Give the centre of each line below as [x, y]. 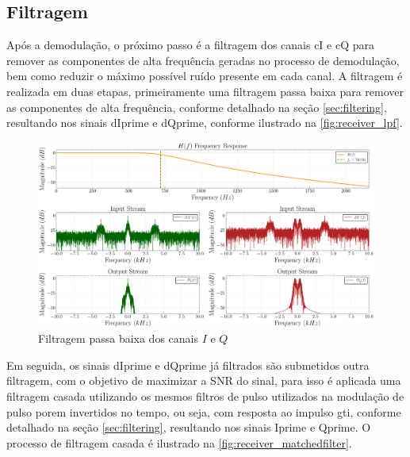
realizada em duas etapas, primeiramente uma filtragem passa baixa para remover [205, 91]
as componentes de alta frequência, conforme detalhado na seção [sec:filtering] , [197, 107]
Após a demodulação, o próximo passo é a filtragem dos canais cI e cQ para [191, 45]
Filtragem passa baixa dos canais [118, 338]
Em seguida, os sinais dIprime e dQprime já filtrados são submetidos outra [188, 365]
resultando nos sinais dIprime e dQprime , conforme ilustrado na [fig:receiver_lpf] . [205, 123]
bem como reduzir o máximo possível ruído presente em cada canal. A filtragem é [205, 76]
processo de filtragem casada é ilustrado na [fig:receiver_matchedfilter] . [179, 442]
